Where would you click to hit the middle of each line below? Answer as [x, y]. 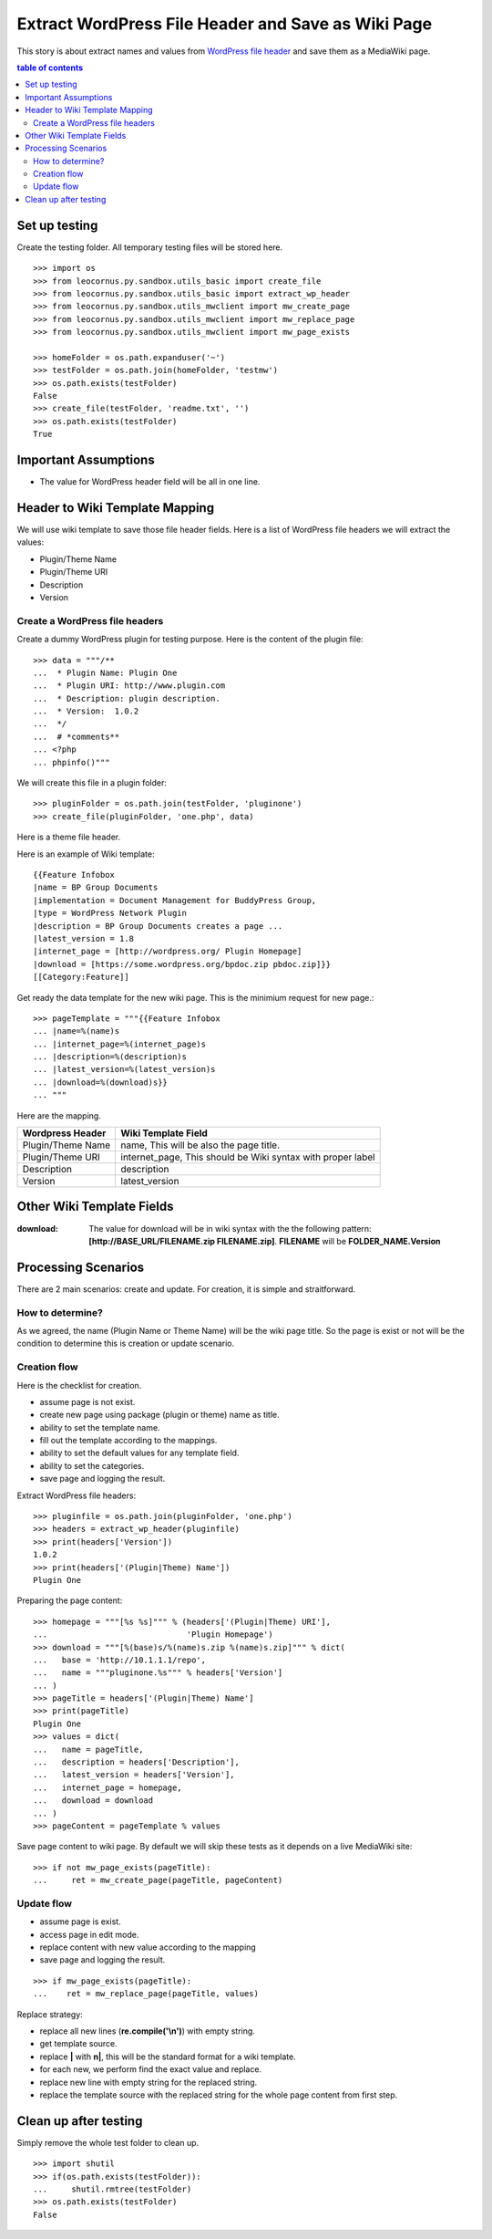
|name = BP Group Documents [96, 888]
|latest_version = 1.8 [84, 938]
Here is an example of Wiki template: [86, 854]
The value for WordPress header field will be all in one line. [150, 482]
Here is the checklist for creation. [79, 1385]
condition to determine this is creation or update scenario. [126, 1343]
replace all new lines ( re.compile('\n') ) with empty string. [147, 2031]
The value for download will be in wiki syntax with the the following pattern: [231, 1228]
